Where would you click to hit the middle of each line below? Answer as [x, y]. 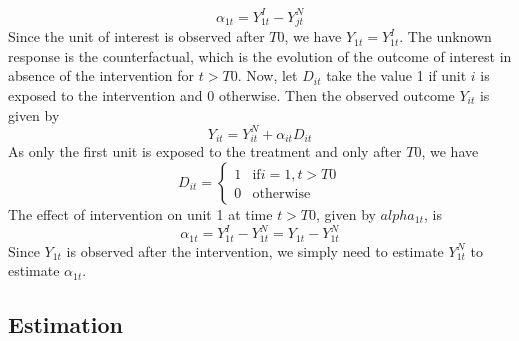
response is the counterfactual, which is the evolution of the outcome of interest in [260, 55]
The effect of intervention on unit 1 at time [140, 214]
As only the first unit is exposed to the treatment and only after [205, 151]
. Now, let [267, 75]
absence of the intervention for [101, 75]
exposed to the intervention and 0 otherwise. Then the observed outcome [231, 95]
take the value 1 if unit [396, 75]
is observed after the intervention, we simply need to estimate [255, 250]
